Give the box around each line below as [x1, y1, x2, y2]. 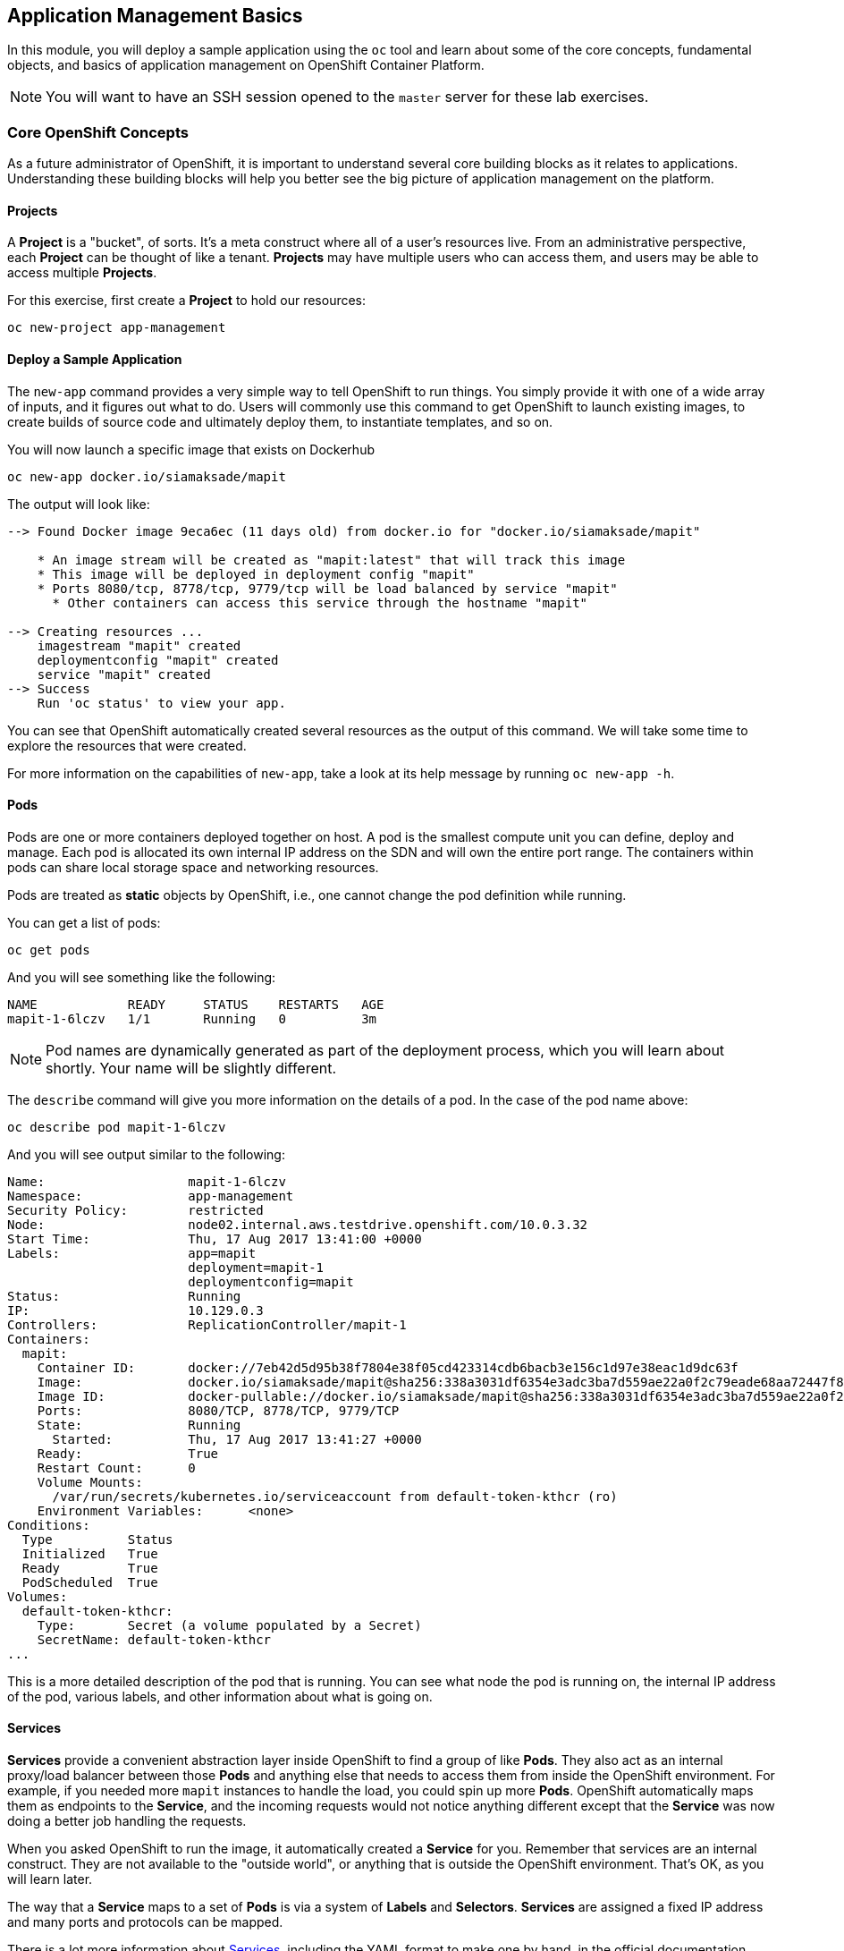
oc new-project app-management [7, 320, 226, 335]
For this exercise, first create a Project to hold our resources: [7, 293, 367, 309]
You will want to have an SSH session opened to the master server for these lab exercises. [46, 88, 649, 106]
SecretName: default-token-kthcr [37, 1632, 272, 1647]
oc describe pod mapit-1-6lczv [7, 1119, 226, 1134]
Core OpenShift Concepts [7, 123, 189, 141]
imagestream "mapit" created [37, 638, 241, 653]
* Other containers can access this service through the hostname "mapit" [52, 595, 588, 610]
